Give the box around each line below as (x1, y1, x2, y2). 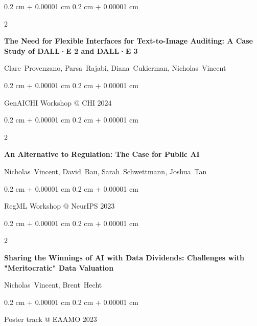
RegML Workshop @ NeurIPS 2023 (4, 200, 115, 211)
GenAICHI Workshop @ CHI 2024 (4, 97, 112, 108)
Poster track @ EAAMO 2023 (4, 314, 97, 324)
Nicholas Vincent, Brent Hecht (4, 279, 102, 290)
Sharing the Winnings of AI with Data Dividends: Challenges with (4, 252, 244, 262)
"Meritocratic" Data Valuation (4, 262, 114, 273)
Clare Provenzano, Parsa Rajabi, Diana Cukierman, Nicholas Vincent (4, 63, 226, 73)
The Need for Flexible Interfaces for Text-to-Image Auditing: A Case (4, 35, 253, 46)
